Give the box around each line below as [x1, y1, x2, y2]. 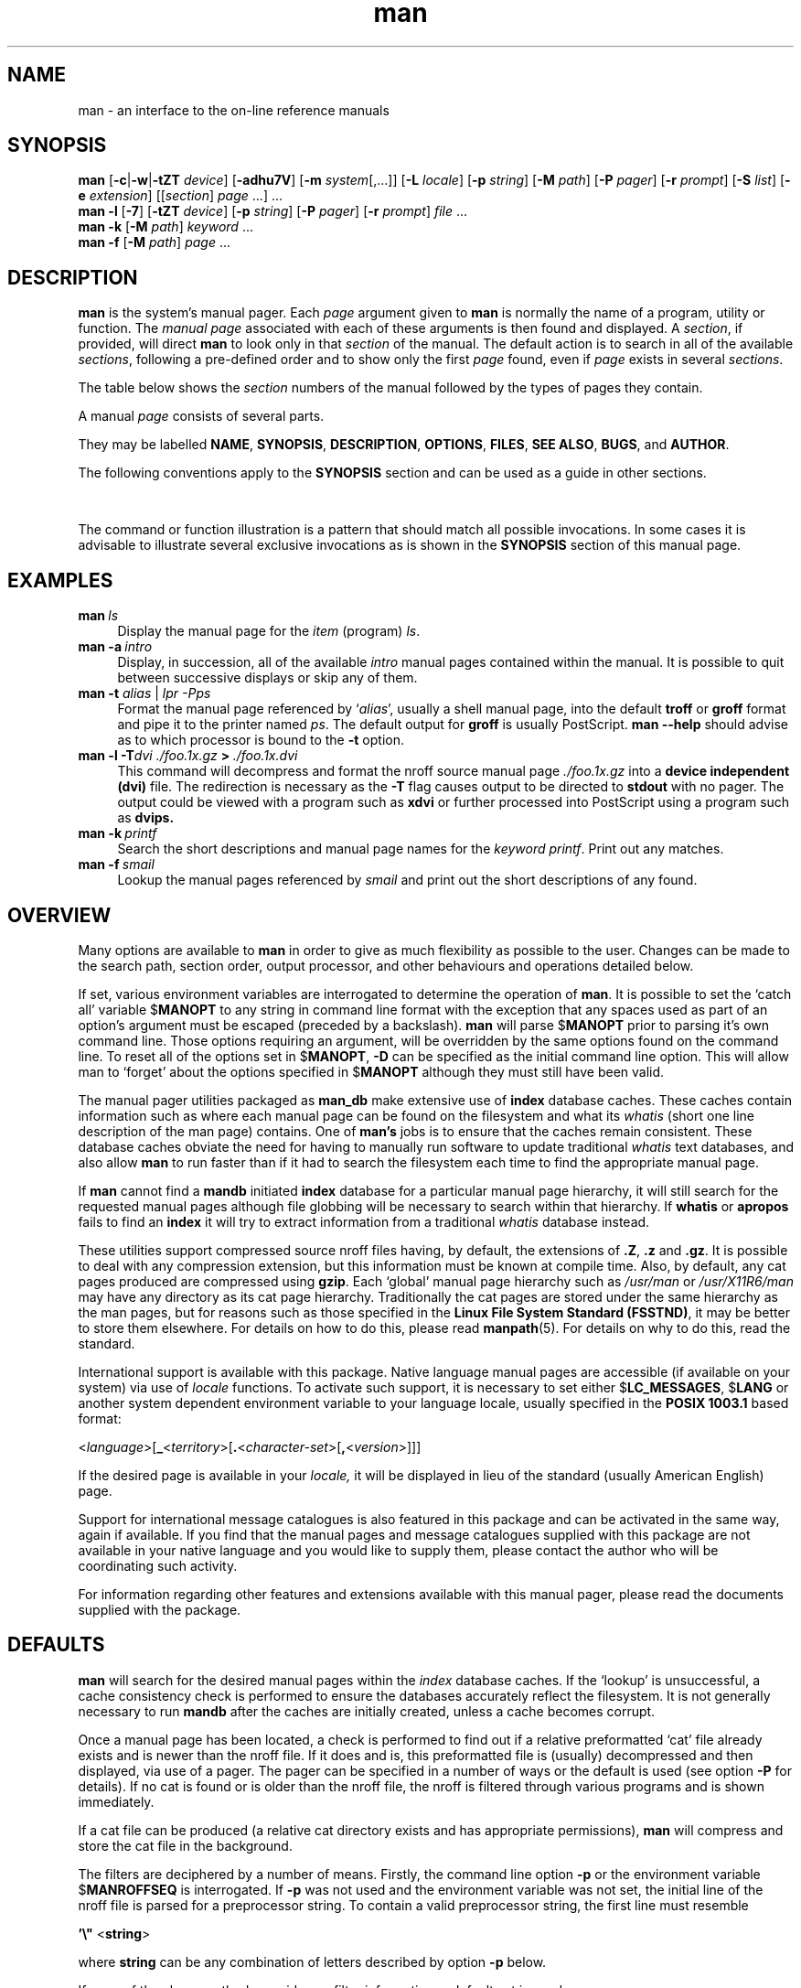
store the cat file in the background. [78, 1837, 293, 1854]
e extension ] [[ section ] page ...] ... [78, 188, 283, 204]
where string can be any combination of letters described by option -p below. [78, 1953, 547, 1970]
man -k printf [78, 825, 157, 842]
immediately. [78, 1793, 155, 1810]
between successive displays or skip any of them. [117, 670, 418, 686]
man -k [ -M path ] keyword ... [78, 219, 253, 235]
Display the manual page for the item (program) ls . [117, 623, 421, 639]
